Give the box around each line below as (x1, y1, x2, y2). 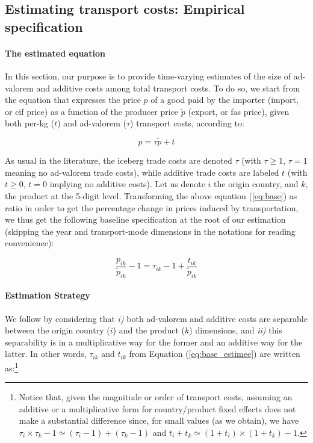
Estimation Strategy (5, 289, 90, 302)
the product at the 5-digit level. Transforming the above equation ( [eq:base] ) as (5, 189, 297, 202)
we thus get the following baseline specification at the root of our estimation (5, 213, 286, 226)
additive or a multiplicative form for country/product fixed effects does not (19, 402, 296, 415)
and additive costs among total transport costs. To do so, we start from (36, 81, 300, 94)
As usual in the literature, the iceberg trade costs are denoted (5, 154, 232, 167)
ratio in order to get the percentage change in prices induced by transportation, (5, 201, 299, 214)
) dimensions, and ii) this (189, 324, 282, 336)
